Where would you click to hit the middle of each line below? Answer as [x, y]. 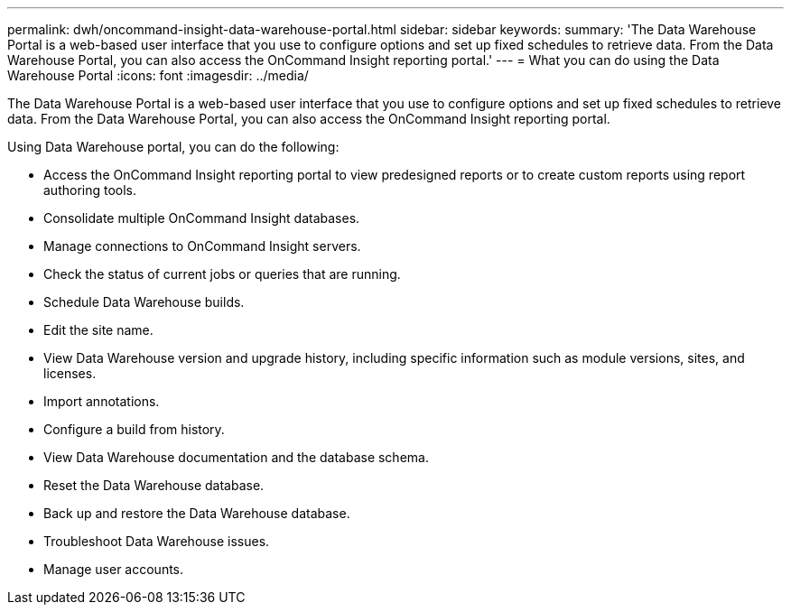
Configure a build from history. [134, 429]
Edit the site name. [98, 330]
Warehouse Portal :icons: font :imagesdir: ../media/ [158, 75]
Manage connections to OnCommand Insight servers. [202, 246]
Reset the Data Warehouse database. [154, 485]
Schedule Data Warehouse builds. [144, 302]
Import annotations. [102, 401]
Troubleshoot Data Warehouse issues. [157, 541]
